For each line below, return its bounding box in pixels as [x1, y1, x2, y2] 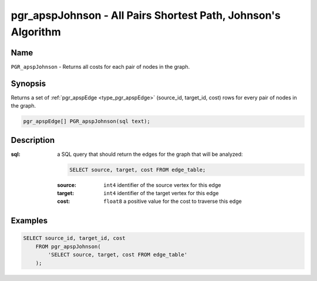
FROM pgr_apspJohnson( [35, 243, 101, 250]
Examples [11, 216, 48, 226]
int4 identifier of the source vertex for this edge [103, 181, 221, 188]
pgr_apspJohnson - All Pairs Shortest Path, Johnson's [11, 9, 281, 22]
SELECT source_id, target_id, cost [23, 235, 126, 242]
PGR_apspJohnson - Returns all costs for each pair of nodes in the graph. [11, 63, 190, 70]
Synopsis [11, 78, 46, 88]
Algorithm [11, 25, 61, 38]
